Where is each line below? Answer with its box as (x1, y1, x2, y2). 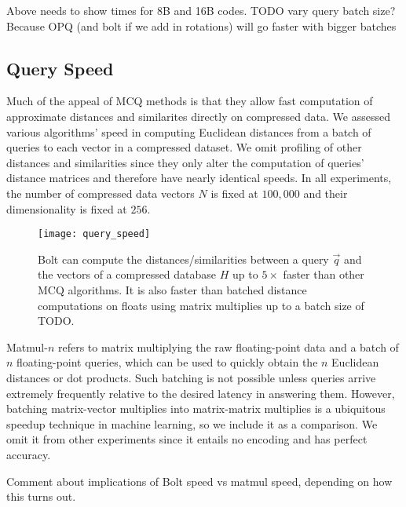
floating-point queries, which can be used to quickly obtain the (16, 354, 318, 370)
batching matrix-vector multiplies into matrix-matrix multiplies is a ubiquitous (6, 400, 386, 417)
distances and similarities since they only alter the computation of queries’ (6, 154, 364, 170)
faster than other (283, 266, 364, 283)
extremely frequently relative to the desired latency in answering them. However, (6, 385, 395, 401)
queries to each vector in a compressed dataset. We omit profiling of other (6, 139, 362, 155)
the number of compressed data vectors (6, 184, 195, 201)
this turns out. (6, 488, 76, 505)
